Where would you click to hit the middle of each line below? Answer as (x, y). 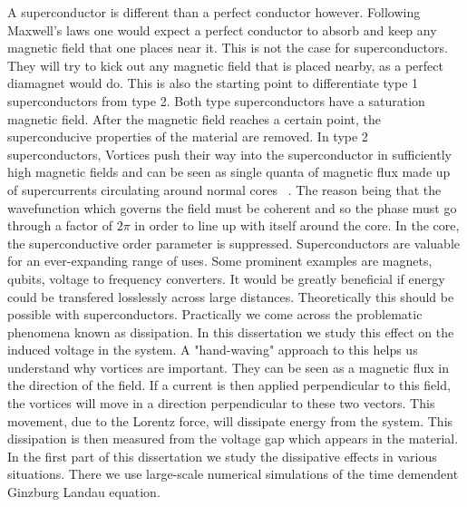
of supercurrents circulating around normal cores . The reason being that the (224, 189)
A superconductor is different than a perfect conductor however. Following (214, 12)
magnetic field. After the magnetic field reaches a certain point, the (195, 118)
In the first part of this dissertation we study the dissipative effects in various (222, 456)
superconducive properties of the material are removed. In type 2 (188, 136)
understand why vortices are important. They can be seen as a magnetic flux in (228, 367)
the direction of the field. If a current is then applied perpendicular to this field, (229, 385)
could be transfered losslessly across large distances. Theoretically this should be (231, 296)
